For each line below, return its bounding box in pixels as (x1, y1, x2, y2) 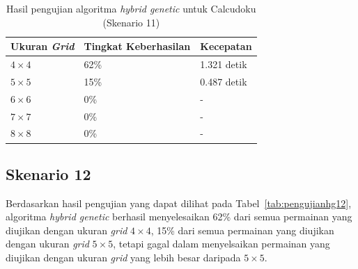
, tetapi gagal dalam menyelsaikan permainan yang (113, 236, 330, 251)
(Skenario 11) (102, 15, 160, 29)
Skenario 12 (6, 163, 91, 184)
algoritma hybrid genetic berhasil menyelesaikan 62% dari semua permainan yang (6, 209, 352, 224)
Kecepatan (200, 39, 252, 54)
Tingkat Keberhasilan (84, 39, 191, 54)
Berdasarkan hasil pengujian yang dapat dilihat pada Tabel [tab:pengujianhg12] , (6, 195, 352, 210)
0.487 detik (200, 74, 247, 88)
